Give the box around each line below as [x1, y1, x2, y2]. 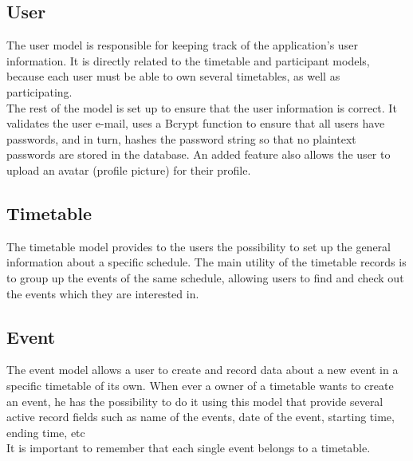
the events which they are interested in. [6, 285, 199, 301]
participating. [6, 83, 73, 100]
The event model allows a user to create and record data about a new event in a [6, 361, 399, 378]
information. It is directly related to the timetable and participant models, [6, 52, 370, 69]
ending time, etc [6, 424, 85, 440]
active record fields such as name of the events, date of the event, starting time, [6, 408, 395, 425]
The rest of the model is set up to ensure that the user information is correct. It [6, 99, 397, 116]
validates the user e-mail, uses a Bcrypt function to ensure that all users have [6, 115, 385, 132]
